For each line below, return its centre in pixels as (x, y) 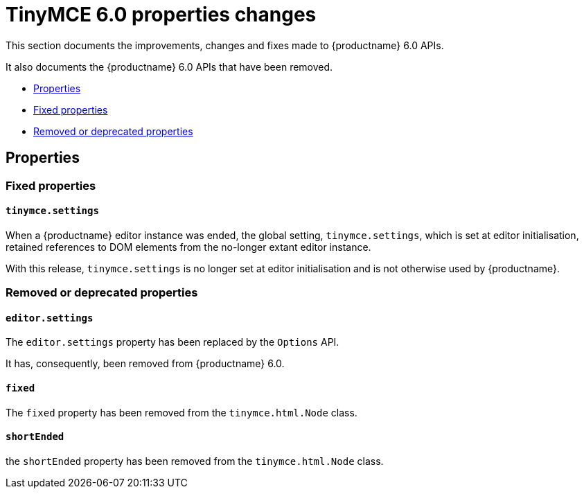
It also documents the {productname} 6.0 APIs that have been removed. (169, 67)
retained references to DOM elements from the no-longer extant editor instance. (188, 247)
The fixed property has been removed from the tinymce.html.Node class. (182, 412)
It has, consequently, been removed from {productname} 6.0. (145, 364)
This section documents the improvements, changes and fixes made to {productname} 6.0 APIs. (225, 45)
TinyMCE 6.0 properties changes (161, 15)
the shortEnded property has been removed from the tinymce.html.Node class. (195, 461)
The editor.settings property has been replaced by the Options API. (172, 342)
